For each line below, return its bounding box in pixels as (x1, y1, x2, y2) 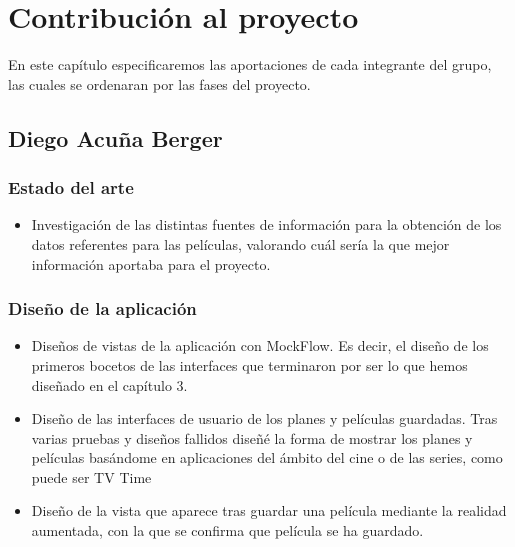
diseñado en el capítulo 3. (31, 374, 188, 395)
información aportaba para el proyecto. (31, 253, 271, 274)
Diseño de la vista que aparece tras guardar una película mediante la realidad (31, 500, 507, 521)
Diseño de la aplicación (8, 296, 197, 321)
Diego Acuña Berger (8, 122, 223, 153)
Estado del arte (8, 175, 134, 200)
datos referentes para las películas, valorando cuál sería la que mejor (31, 233, 450, 254)
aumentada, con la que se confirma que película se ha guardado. (31, 520, 424, 541)
